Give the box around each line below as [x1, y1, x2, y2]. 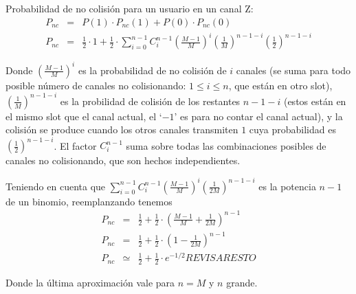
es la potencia [258, 179, 316, 193]
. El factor [54, 138, 97, 152]
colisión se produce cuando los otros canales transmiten [5, 122, 238, 137]
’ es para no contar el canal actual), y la [174, 109, 343, 123]
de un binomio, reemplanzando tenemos [5, 194, 173, 208]
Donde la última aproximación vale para [5, 275, 175, 290]
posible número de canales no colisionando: [5, 78, 186, 92]
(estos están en [283, 93, 346, 108]
